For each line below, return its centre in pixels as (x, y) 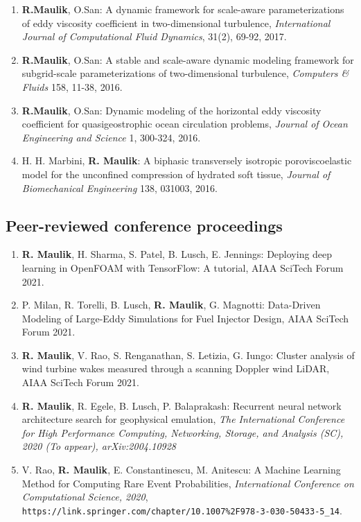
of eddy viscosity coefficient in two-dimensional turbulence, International (176, 23)
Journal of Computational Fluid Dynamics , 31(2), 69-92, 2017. (154, 36)
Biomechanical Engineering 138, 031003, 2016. (120, 188)
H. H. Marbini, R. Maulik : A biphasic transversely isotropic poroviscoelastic (187, 160)
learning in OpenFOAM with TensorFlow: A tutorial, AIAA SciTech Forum (183, 267)
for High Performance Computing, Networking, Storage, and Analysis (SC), (183, 432)
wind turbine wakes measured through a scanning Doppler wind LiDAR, (176, 368)
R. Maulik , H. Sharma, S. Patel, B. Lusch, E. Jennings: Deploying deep (177, 254)
